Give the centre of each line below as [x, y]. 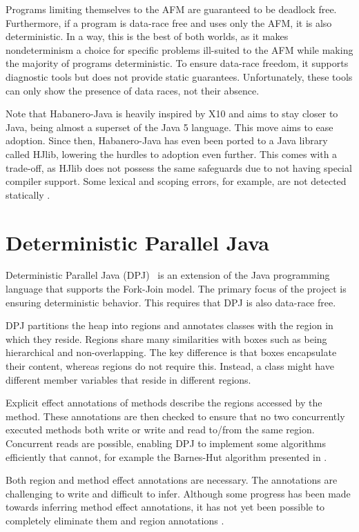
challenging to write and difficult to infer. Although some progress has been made [178, 493]
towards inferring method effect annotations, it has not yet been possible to [165, 507]
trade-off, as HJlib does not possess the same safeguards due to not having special [179, 167]
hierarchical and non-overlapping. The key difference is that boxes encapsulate [171, 352]
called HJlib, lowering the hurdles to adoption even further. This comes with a [172, 154]
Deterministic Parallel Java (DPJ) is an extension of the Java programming [168, 275]
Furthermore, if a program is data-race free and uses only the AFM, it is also [169, 22]
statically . [28, 194]
